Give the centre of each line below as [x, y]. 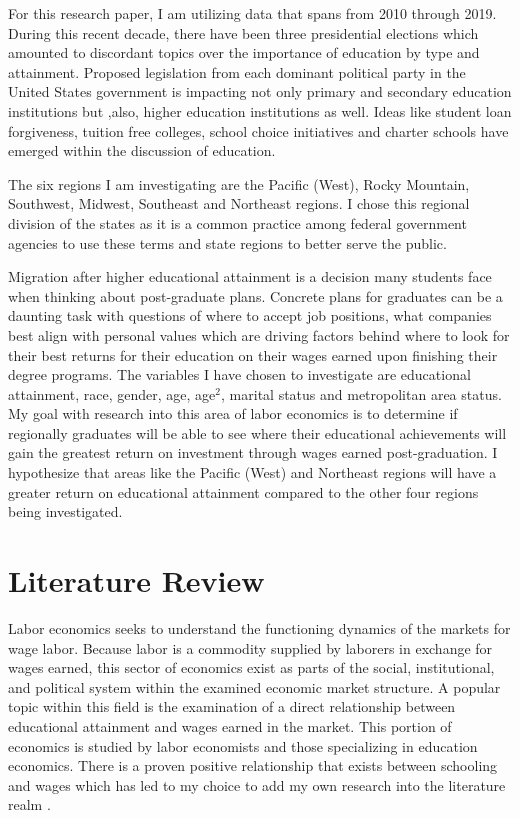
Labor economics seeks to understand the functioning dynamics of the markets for [259, 627]
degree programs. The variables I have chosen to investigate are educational [239, 374]
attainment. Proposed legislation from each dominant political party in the [237, 71]
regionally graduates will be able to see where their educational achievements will [257, 432]
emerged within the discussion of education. [142, 150]
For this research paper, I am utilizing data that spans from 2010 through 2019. [252, 13]
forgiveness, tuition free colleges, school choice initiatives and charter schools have [258, 130]
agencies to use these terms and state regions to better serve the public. [227, 242]
